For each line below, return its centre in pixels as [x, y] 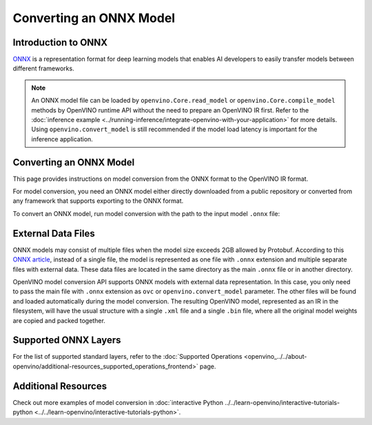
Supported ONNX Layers [67, 340]
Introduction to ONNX [60, 42]
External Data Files [54, 234]
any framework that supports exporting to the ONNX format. [98, 201]
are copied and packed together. [59, 320]
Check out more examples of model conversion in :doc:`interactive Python [118, 402]
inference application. [62, 139]
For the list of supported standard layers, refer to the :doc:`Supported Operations [127, 357]
